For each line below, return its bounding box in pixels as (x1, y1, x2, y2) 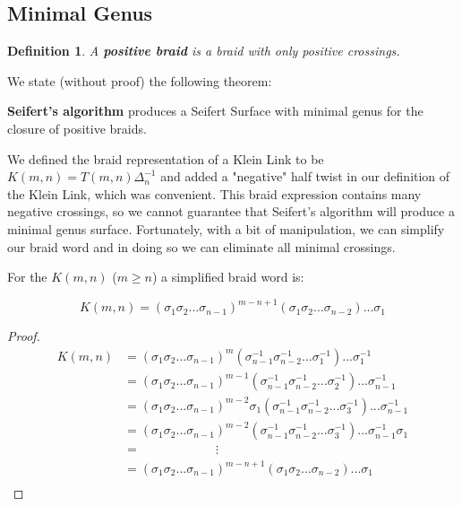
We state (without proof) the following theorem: (7, 71, 272, 90)
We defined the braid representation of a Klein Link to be (7, 149, 324, 168)
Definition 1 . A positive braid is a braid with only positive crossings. (7, 41, 400, 60)
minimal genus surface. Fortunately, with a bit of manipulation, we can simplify (7, 219, 445, 238)
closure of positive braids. (7, 118, 147, 137)
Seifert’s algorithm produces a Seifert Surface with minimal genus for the (7, 101, 423, 120)
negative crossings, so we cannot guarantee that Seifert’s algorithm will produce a (7, 202, 455, 221)
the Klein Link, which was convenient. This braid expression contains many (7, 184, 422, 203)
